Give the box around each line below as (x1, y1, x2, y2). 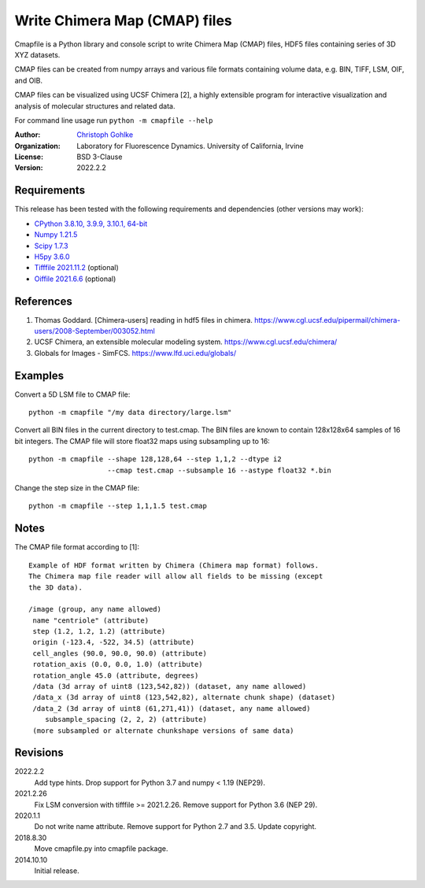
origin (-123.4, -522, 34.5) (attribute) (32, 638, 195, 647)
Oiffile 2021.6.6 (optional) (34, 274, 116, 283)
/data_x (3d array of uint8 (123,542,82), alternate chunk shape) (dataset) (32, 693, 336, 702)
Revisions (14, 746, 65, 760)
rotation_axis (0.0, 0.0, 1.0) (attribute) (32, 660, 204, 669)
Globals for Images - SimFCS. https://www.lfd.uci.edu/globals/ (34, 348, 237, 357)
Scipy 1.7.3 (34, 241, 68, 250)
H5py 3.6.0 (34, 252, 70, 261)
